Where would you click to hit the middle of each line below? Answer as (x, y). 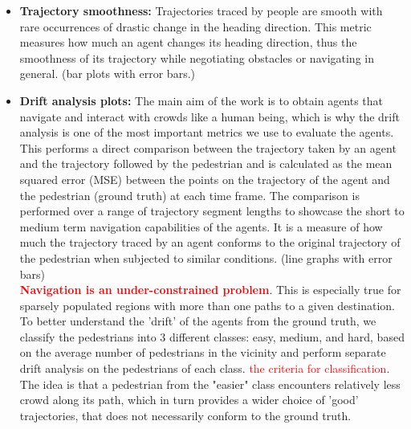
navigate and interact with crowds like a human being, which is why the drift (210, 116)
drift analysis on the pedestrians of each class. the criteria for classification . (205, 368)
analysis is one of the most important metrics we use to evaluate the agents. (207, 132)
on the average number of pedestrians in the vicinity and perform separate (203, 352)
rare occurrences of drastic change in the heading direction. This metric (195, 26)
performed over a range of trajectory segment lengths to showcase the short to (212, 211)
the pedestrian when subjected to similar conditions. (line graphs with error (206, 257)
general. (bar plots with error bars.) (107, 74)
